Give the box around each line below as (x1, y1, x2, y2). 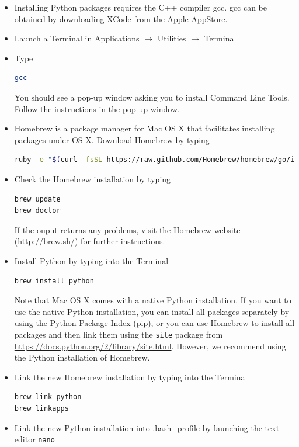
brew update (14, 195, 61, 203)
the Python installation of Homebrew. (14, 351, 150, 363)
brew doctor (14, 206, 61, 215)
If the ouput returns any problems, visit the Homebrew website (14, 223, 241, 235)
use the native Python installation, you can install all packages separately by (14, 305, 290, 317)
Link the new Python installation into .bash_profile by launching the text (14, 421, 280, 434)
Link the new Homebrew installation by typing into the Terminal (14, 370, 248, 383)
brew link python (14, 393, 82, 401)
